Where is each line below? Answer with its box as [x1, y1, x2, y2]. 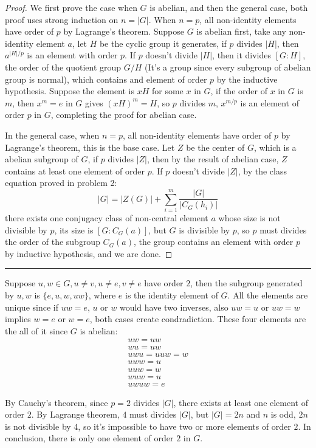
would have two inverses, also [119, 300, 228, 313]
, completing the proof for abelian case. [50, 108, 197, 121]
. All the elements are [227, 289, 308, 301]
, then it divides [212, 49, 272, 61]
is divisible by [179, 223, 230, 236]
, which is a [253, 140, 297, 153]
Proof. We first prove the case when [5, 1, 137, 13]
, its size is [54, 223, 94, 236]
